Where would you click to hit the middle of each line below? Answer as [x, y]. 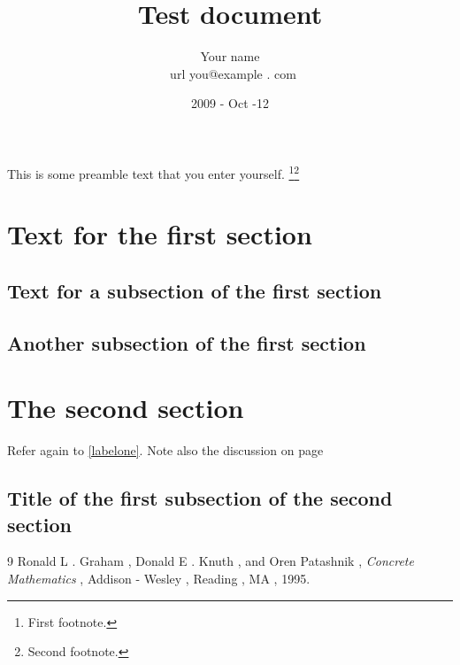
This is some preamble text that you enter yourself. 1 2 [153, 172]
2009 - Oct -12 [230, 103]
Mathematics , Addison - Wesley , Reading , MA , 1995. [159, 578]
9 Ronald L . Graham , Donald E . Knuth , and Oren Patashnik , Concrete [211, 561]
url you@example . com [233, 73]
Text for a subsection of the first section [195, 290]
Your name [230, 56]
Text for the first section [160, 234]
